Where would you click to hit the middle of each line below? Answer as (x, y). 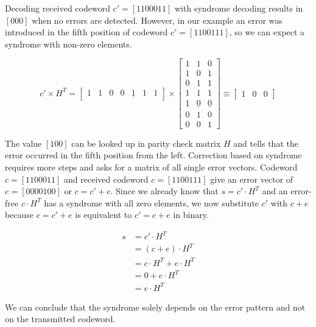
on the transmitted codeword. (60, 319)
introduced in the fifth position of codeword (86, 32)
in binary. (191, 215)
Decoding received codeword (58, 8)
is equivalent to (104, 215)
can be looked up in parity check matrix (146, 143)
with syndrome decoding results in (239, 8)
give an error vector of (252, 179)
